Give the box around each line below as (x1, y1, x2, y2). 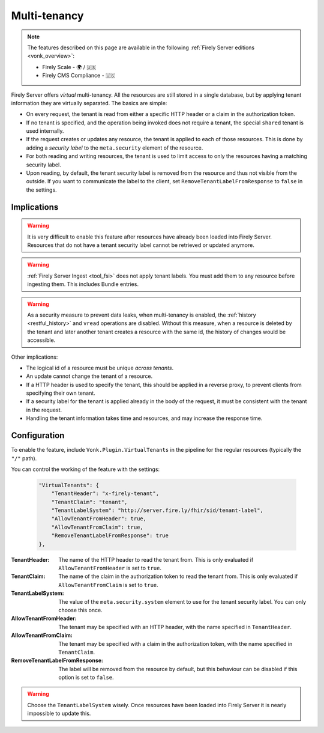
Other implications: (11, 353, 58, 360)
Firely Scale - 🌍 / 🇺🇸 (42, 63, 96, 70)
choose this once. (58, 606, 103, 613)
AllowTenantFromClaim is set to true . (58, 581, 158, 588)
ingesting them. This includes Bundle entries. (27, 281, 139, 288)
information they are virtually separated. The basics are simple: (11, 99, 167, 106)
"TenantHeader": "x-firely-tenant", (51, 490, 159, 497)
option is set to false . (58, 674, 114, 681)
